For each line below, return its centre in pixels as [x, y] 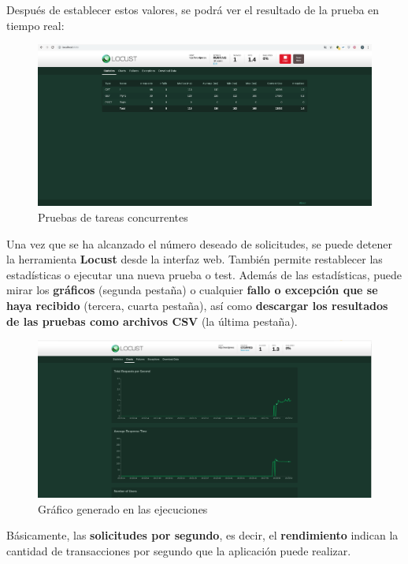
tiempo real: [35, 25]
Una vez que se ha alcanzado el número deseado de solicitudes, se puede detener [199, 243]
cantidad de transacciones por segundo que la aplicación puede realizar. [179, 550]
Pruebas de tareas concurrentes [113, 217]
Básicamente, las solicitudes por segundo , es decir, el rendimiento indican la [202, 535]
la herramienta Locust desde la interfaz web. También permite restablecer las [195, 259]
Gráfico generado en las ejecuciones [123, 508]
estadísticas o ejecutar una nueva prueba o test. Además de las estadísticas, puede [204, 274]
